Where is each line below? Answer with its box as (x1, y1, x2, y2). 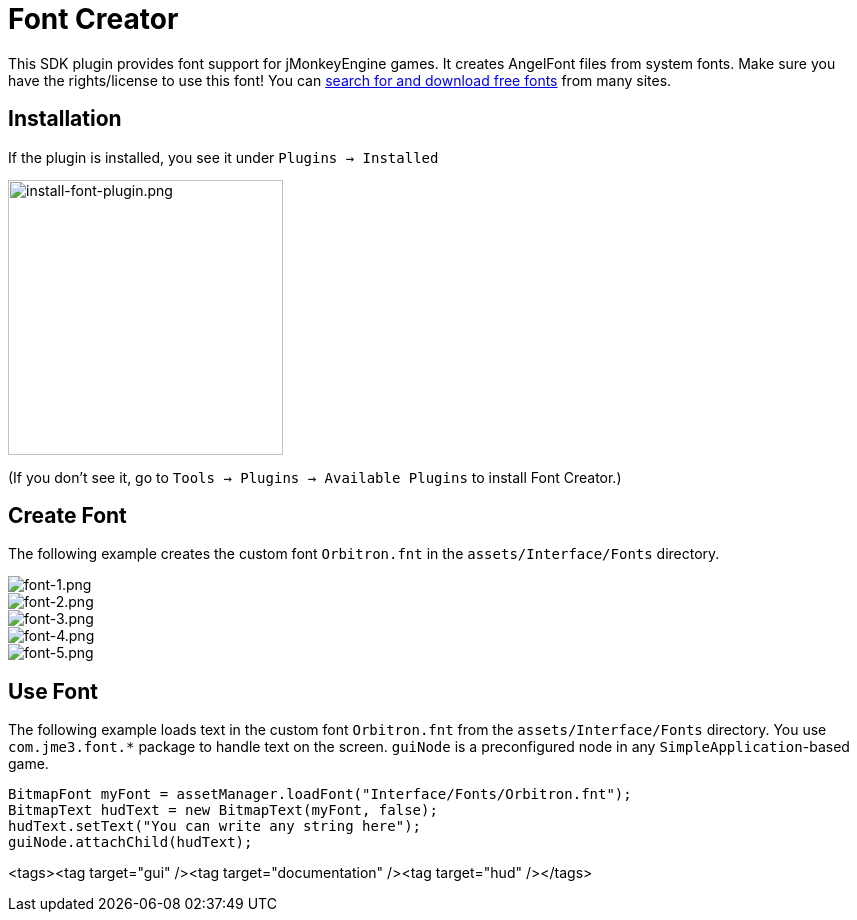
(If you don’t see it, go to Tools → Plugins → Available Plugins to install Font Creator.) (8, 468, 622, 486)
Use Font (8, 678, 98, 704)
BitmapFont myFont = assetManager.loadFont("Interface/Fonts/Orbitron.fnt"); (8, 786, 632, 803)
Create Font (8, 503, 127, 529)
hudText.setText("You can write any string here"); (8, 818, 422, 835)
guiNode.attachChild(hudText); (8, 834, 253, 851)
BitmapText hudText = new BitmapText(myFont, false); (8, 802, 438, 819)
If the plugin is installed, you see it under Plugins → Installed (8, 148, 439, 166)
